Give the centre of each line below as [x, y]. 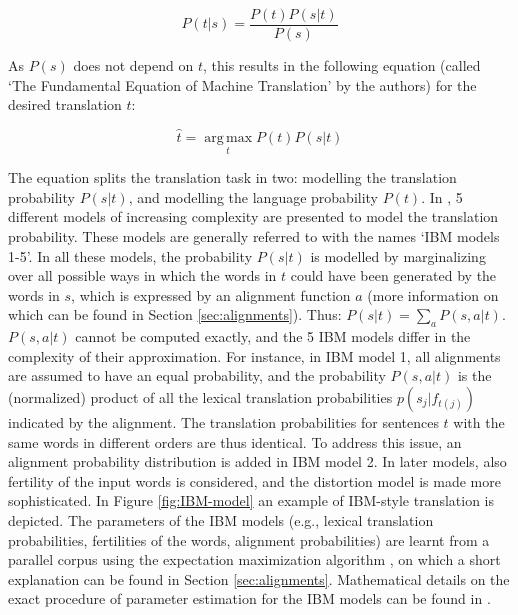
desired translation [65, 104]
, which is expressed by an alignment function [211, 294]
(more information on [433, 294]
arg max [228, 138]
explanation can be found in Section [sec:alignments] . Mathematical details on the [259, 578]
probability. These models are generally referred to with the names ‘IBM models [254, 236]
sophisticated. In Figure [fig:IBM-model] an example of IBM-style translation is [251, 500]
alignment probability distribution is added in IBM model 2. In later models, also [257, 461]
